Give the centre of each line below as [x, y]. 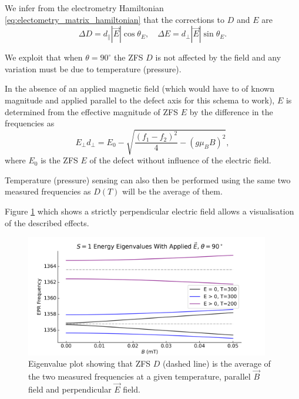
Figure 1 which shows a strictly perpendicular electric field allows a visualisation [149, 211]
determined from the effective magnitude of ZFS [92, 111]
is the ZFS [59, 160]
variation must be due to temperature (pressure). [93, 68]
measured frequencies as [48, 191]
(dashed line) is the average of [217, 363]
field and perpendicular [70, 389]
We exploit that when [44, 57]
